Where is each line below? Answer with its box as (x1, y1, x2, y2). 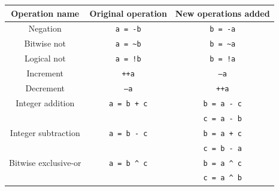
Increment (26, 67, 63, 79)
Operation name (11, 7, 80, 19)
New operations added (175, 7, 270, 19)
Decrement (25, 82, 65, 94)
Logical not (24, 52, 66, 64)
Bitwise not (24, 37, 66, 50)
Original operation (89, 7, 167, 19)
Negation (28, 22, 62, 35)
